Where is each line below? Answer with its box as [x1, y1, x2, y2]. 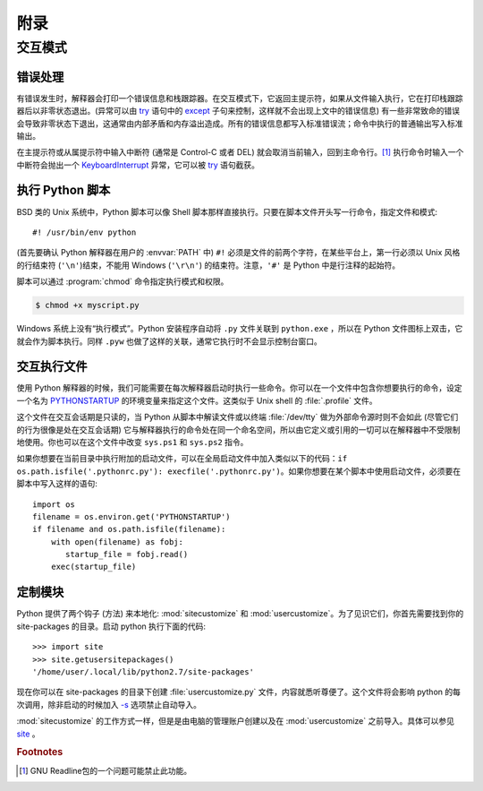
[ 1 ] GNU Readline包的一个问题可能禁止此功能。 [19, 765, 192, 776]
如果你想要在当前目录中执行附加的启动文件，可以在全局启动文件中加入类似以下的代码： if [16, 453, 348, 464]
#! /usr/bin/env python [32, 227, 137, 237]
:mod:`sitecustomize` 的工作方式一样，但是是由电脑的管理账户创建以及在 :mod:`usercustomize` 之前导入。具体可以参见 [16, 716, 455, 727]
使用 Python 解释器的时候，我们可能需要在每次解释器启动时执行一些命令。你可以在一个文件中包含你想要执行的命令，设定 [16, 383, 462, 393]
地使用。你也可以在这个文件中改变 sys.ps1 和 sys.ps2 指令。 [16, 436, 249, 447]
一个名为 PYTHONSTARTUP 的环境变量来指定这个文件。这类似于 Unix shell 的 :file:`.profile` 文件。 [16, 395, 377, 406]
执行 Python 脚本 [16, 183, 111, 198]
